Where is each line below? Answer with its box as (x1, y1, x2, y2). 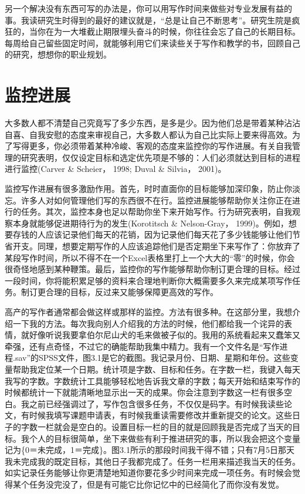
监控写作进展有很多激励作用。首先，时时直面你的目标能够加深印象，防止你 (5, 182, 292, 195)
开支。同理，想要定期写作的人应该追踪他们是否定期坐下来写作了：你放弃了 (12, 240, 300, 252)
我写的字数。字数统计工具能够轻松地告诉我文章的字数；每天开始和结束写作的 (5, 374, 300, 387)
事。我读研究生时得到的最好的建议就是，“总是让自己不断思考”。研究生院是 (5, 13, 292, 26)
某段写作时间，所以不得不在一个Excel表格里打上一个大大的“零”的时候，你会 (5, 251, 295, 263)
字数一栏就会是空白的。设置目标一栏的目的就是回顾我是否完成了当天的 (21, 420, 292, 432)
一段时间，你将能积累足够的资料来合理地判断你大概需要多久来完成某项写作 (5, 274, 292, 286)
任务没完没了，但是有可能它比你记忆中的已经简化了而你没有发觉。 (29, 478, 284, 490)
